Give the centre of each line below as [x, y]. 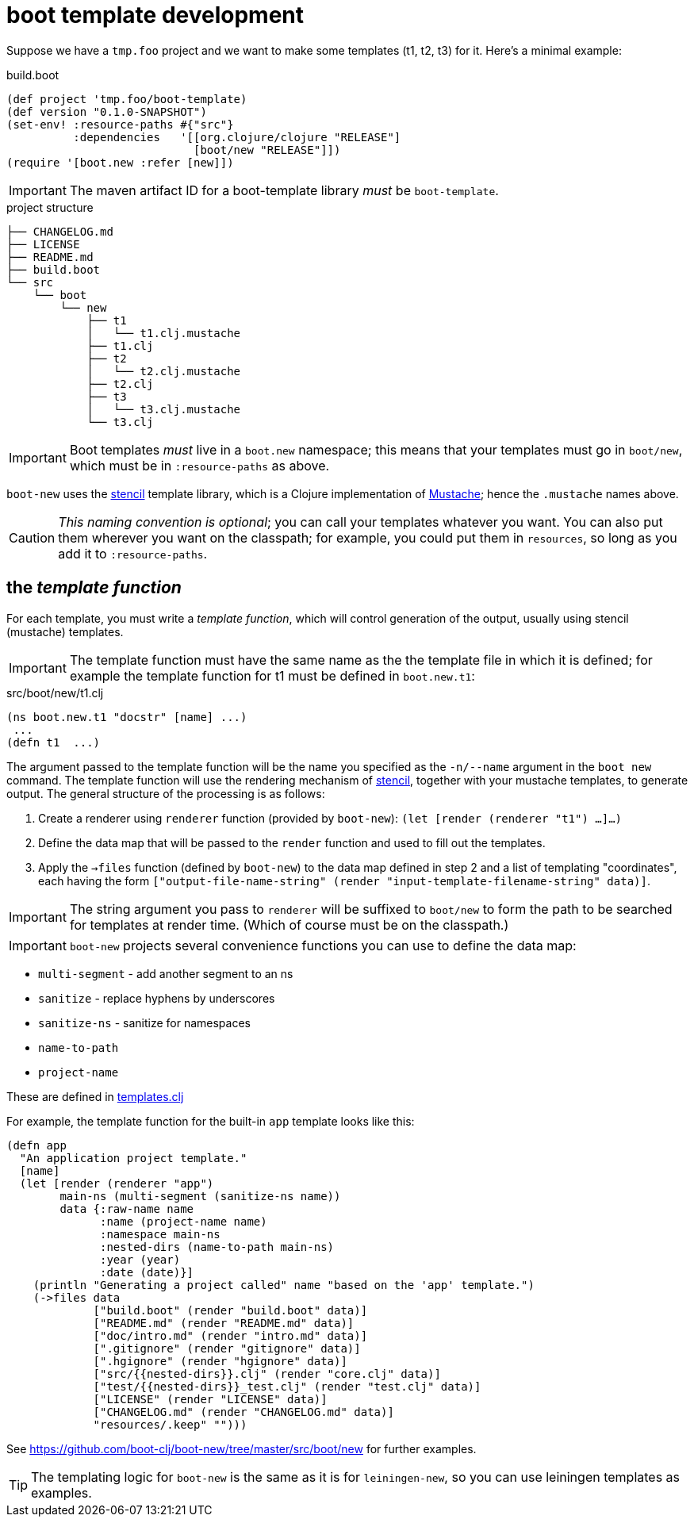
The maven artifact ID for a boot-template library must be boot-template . [284, 190]
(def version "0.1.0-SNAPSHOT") [107, 111]
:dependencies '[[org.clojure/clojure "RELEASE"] [237, 137]
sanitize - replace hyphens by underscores [157, 998]
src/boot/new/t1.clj [55, 692]
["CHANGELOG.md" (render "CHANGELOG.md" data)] [243, 1412]
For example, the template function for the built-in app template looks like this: [211, 1121]
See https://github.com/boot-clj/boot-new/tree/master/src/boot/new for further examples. [242, 1448]
